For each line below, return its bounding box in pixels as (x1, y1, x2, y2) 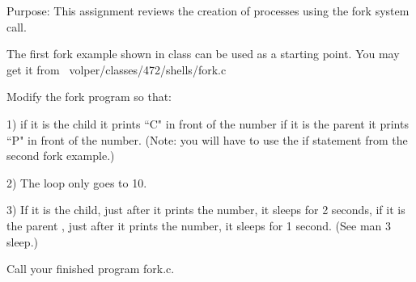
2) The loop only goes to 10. (6, 174, 147, 191)
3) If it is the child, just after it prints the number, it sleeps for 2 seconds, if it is (6, 201, 405, 218)
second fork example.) (6, 147, 115, 164)
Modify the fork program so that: (6, 88, 172, 105)
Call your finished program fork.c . (6, 260, 175, 277)
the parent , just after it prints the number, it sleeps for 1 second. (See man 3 (6, 217, 392, 234)
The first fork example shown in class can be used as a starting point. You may (6, 45, 400, 62)
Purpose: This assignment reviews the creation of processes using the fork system (6, 2, 410, 19)
